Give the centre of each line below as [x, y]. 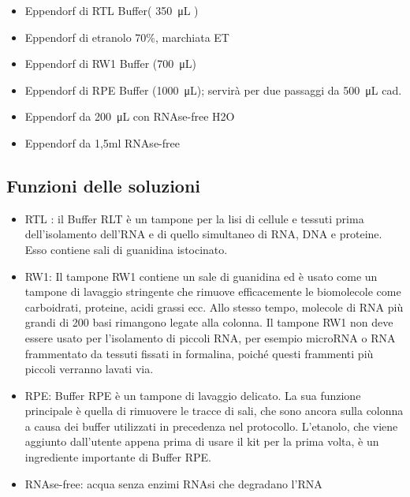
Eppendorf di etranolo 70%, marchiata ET [127, 37]
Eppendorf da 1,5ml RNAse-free [102, 142]
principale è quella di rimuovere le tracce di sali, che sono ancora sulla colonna [214, 411]
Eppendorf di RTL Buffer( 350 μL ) [112, 10]
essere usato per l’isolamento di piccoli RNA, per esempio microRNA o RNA [210, 337]
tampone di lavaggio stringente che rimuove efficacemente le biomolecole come [213, 291]
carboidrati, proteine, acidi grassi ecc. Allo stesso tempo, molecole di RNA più [214, 306]
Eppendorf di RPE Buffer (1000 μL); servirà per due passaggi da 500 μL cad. [213, 90]
